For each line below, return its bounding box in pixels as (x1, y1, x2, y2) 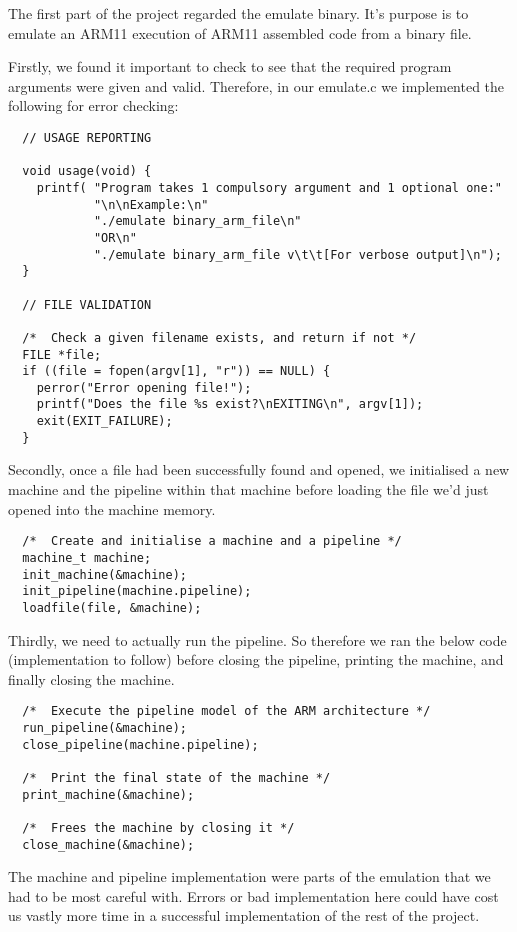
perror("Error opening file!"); (36, 380, 252, 395)
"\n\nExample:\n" (93, 197, 209, 212)
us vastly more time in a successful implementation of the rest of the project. (8, 905, 480, 926)
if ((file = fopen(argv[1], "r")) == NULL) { (22, 364, 331, 379)
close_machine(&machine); (22, 837, 195, 852)
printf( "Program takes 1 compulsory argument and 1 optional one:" (36, 180, 502, 195)
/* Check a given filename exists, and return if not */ (22, 330, 417, 345)
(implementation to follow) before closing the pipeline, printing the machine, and (8, 649, 504, 670)
